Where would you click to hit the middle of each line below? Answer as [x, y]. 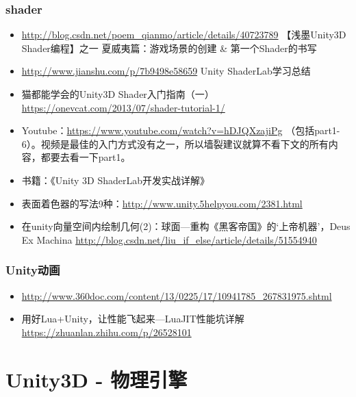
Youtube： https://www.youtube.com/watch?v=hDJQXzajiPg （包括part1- [181, 130]
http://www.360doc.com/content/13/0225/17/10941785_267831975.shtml [177, 295]
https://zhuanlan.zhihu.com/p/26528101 [106, 332]
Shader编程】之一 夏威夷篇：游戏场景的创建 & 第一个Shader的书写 [169, 48]
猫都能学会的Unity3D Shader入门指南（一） [118, 94]
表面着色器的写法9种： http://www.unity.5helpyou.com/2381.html [162, 203]
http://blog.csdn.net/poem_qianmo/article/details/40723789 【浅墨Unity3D [184, 35]
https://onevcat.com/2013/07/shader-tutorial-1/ [123, 107]
